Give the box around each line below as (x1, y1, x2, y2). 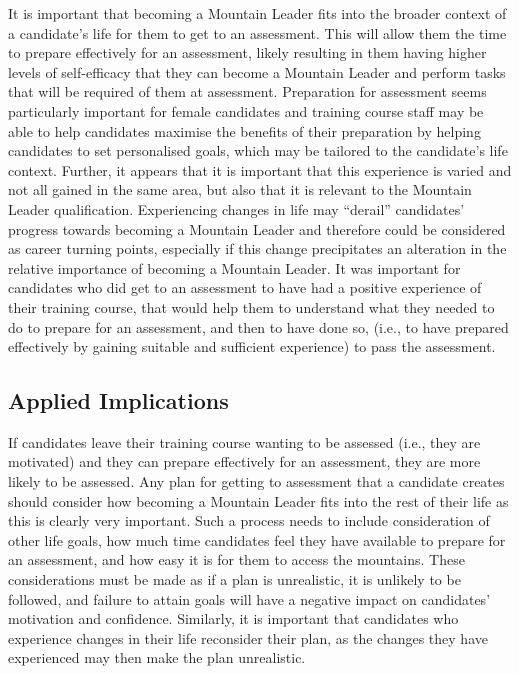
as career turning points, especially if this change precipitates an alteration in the (8, 238, 507, 259)
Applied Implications (8, 385, 229, 416)
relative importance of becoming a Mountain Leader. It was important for (8, 257, 461, 278)
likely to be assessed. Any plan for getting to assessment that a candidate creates (8, 471, 505, 492)
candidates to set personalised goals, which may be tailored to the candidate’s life (8, 140, 508, 161)
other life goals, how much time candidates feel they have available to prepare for (8, 529, 506, 550)
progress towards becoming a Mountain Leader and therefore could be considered (8, 218, 506, 239)
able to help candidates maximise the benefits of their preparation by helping (8, 120, 481, 141)
